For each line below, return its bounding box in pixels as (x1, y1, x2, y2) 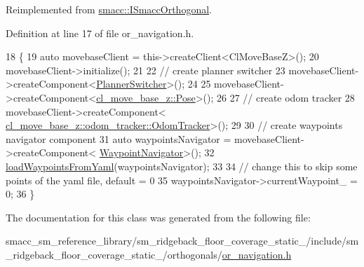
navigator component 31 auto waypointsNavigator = (6, 131, 231, 146)
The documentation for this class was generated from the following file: (6, 210, 311, 224)
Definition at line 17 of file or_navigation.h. (6, 25, 194, 40)
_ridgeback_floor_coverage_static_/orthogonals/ (6, 247, 222, 261)
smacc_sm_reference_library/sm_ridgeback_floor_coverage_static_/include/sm (6, 233, 359, 248)
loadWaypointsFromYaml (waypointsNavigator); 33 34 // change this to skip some (6, 158, 358, 173)
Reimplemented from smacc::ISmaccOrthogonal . (6, 2, 212, 16)
